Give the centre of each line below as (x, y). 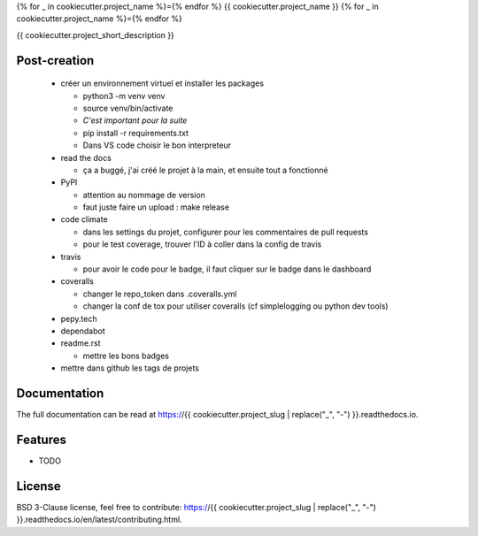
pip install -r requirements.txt (136, 133)
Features (41, 439)
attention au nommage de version (144, 195)
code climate (84, 219)
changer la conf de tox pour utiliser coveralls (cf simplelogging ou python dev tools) (235, 306)
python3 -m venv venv (124, 96)
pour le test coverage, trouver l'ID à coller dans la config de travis (202, 244)
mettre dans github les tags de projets (130, 368)
